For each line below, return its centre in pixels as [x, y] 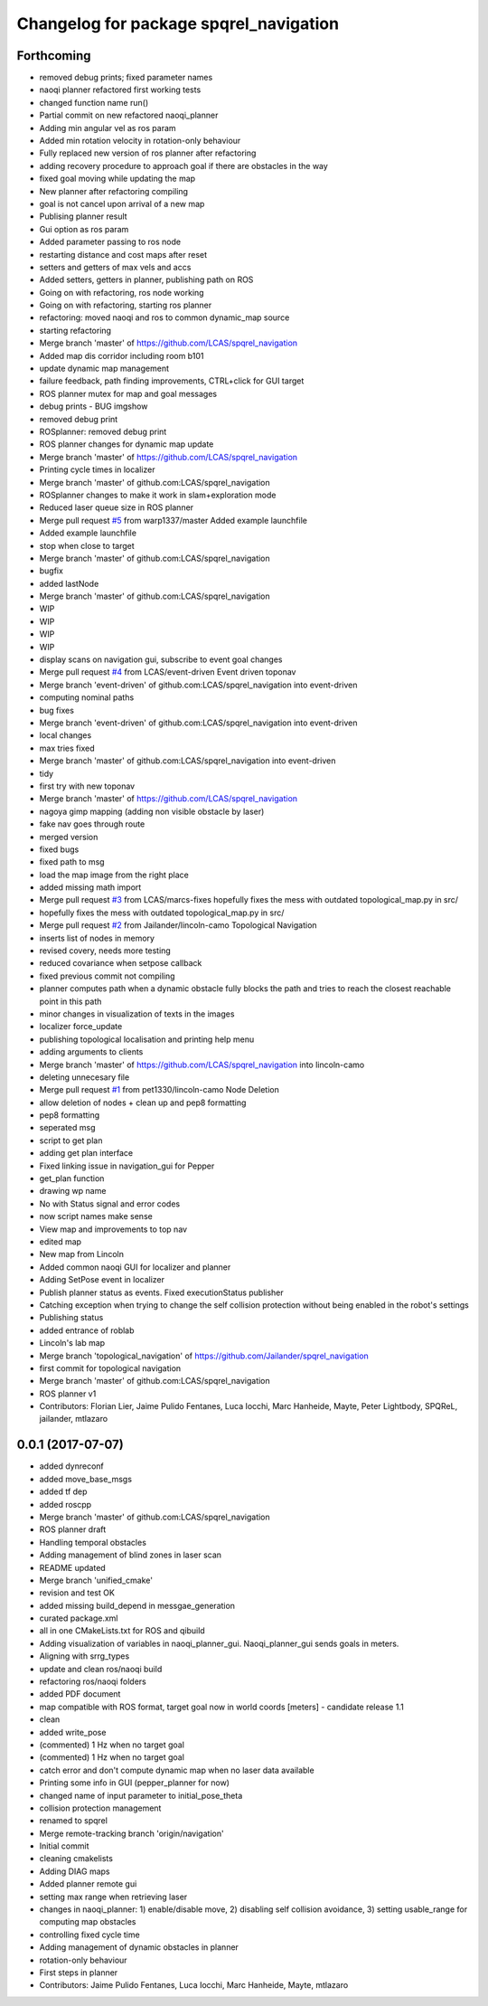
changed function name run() [94, 102]
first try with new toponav [87, 786]
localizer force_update [81, 1027]
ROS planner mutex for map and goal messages [128, 393]
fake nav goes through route [92, 824]
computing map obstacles [88, 1922]
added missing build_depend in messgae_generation [137, 1605]
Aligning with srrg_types [84, 1656]
